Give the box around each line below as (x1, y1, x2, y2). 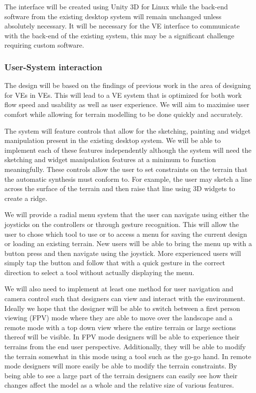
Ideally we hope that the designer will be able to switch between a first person (4, 303, 240, 313)
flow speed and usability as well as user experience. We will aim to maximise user (4, 99, 250, 110)
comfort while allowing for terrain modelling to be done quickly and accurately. (4, 109, 243, 119)
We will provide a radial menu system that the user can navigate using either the (4, 209, 249, 220)
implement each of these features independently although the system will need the (4, 144, 252, 155)
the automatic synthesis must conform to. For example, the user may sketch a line (4, 173, 252, 184)
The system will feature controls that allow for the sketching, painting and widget (4, 125, 251, 136)
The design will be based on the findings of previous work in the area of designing (4, 80, 251, 90)
